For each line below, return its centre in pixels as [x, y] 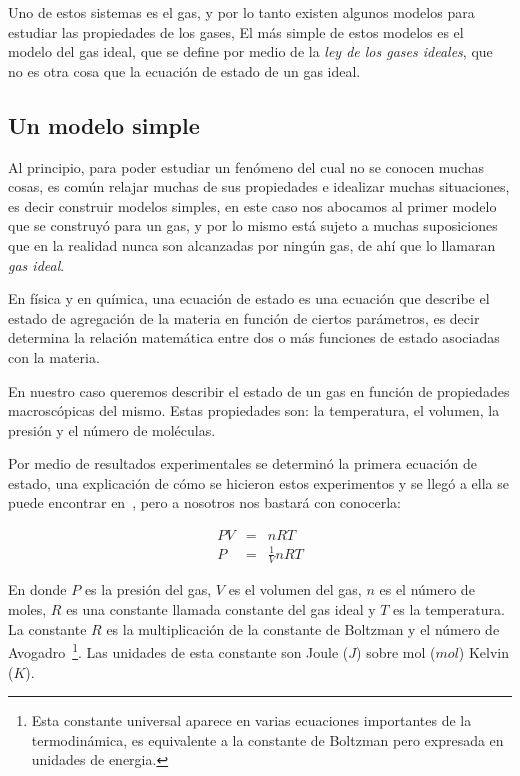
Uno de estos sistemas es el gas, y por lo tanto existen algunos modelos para [241, 12]
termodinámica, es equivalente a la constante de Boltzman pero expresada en [267, 739]
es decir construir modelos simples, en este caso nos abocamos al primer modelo [252, 205]
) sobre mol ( [396, 651]
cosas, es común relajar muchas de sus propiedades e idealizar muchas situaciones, [259, 186]
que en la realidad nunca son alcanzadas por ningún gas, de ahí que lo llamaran [252, 244]
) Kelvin [483, 651]
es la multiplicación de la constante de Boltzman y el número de [303, 628]
